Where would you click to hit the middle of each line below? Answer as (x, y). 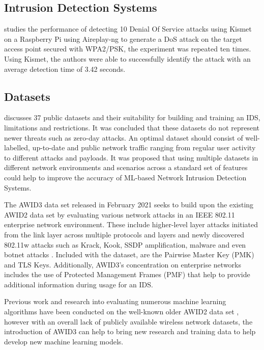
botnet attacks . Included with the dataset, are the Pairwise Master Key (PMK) (129, 254)
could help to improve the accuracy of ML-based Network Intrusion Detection (125, 177)
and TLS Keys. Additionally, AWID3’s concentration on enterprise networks (123, 264)
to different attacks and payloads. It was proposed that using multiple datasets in (131, 157)
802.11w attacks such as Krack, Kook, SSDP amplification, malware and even (125, 244)
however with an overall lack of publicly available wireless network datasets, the (128, 321)
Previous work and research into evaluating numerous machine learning (115, 301)
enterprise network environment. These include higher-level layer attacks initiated (131, 224)
